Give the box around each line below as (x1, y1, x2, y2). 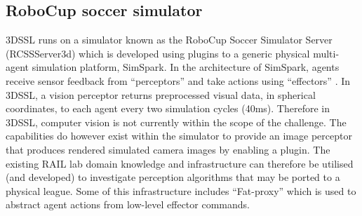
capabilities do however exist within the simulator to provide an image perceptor (6, 128, 352, 143)
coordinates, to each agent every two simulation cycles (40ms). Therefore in (6, 101, 330, 116)
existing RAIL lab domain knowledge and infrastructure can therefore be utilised (6, 156, 354, 170)
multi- (313, 46, 340, 60)
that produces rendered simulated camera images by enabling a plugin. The (6, 142, 330, 156)
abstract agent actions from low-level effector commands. (6, 197, 250, 212)
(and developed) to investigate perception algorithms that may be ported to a (6, 170, 340, 184)
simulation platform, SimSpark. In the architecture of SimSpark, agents (32, 60, 340, 74)
